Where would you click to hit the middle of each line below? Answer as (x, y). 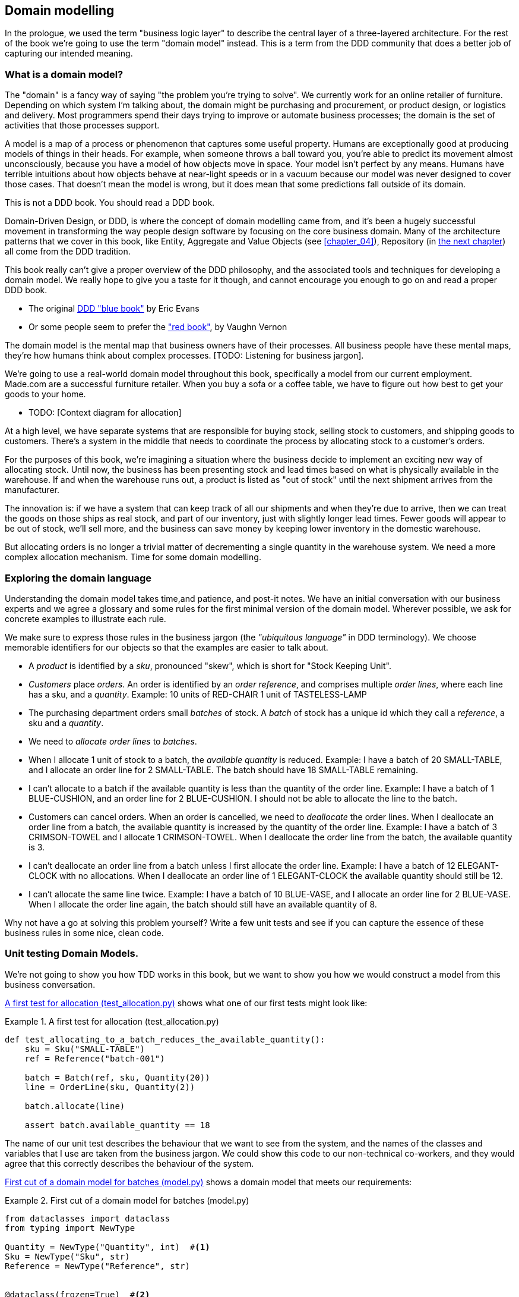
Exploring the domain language (78, 578)
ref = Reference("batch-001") (95, 1058)
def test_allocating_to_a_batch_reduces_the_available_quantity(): (165, 1039)
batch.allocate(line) (75, 1106)
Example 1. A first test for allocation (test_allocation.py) (112, 1021)
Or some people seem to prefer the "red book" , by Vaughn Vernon (158, 327)
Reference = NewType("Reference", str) (97, 1266)
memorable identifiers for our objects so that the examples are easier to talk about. (167, 647)
